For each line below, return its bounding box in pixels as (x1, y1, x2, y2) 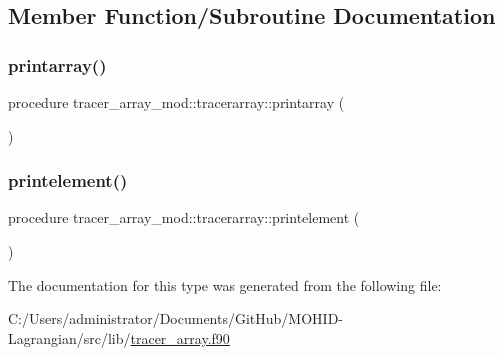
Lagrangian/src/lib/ (8, 327, 131, 348)
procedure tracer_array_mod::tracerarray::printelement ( (8, 207, 360, 228)
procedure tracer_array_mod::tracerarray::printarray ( (8, 92, 345, 112)
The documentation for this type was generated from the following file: (8, 274, 442, 295)
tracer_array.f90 (130, 327, 230, 348)
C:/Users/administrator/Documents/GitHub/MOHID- (8, 308, 343, 329)
